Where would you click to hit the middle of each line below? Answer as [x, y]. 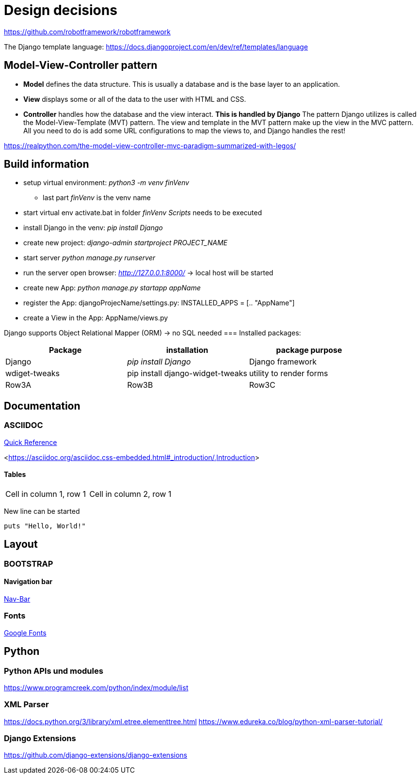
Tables [15, 475]
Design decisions [61, 10]
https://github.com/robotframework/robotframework [87, 32]
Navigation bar [28, 582]
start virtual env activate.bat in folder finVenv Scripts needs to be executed [143, 213]
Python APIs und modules [54, 671]
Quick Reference [31, 442]
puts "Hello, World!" [45, 526]
